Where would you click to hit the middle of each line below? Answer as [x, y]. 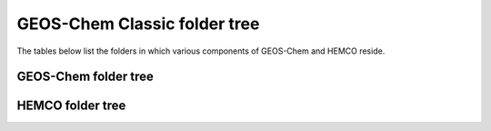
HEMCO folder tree [71, 106]
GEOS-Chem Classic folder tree [138, 24]
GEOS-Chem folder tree [85, 77]
